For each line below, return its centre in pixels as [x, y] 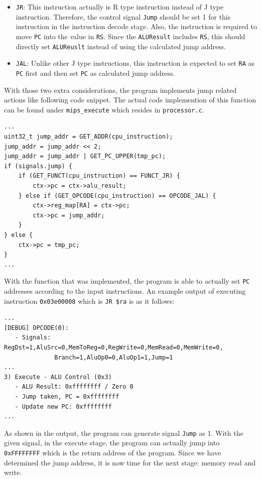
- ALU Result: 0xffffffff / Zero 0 [74, 387]
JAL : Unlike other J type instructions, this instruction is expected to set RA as [135, 63]
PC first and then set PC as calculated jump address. [95, 73]
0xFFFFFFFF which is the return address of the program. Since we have [113, 452]
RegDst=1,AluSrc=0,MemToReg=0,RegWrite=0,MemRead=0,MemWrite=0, [114, 347]
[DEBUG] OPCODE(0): [36, 328]
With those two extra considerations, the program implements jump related [120, 90]
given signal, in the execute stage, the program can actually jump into [112, 443]
